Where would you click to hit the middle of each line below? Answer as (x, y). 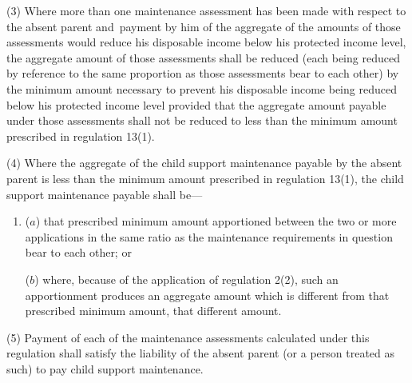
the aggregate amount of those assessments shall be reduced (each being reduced (203, 57)
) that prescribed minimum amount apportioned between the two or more (216, 221)
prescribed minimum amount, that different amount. (153, 311)
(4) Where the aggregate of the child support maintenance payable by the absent (204, 163)
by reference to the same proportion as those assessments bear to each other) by (203, 73)
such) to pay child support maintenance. (105, 368)
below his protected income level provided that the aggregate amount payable (196, 104)
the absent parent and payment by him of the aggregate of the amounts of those (204, 26)
